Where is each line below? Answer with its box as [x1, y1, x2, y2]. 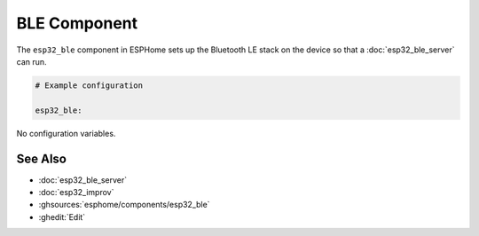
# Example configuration [35, 80, 144, 90]
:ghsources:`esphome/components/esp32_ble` [38, 200, 210, 210]
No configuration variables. [16, 128, 116, 138]
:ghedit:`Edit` [38, 211, 86, 222]
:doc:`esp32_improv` [38, 186, 114, 197]
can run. [16, 56, 48, 67]
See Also [16, 151, 67, 166]
